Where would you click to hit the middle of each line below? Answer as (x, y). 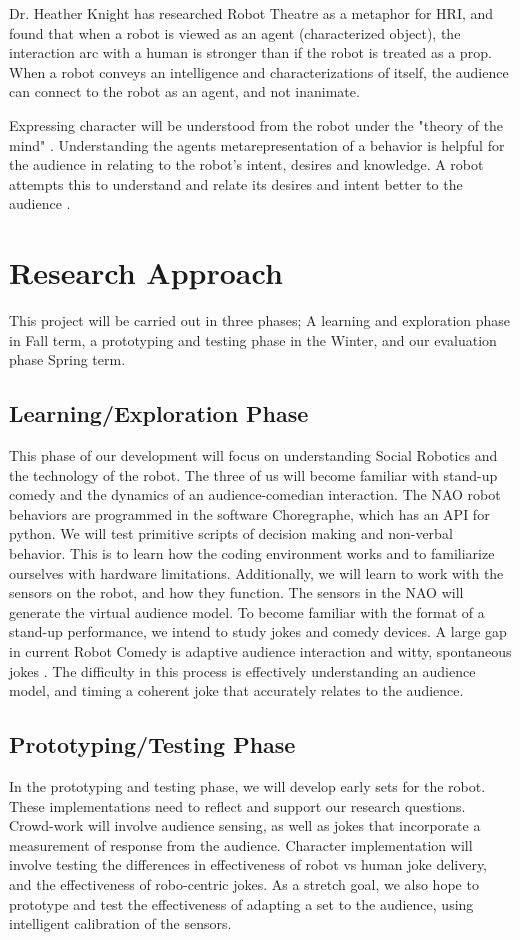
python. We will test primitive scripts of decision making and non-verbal (231, 533)
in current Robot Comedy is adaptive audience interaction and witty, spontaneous (260, 650)
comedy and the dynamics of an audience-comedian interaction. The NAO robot (255, 494)
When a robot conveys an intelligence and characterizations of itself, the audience (259, 71)
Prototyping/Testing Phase (152, 744)
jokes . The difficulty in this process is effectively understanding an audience (242, 670)
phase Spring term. (67, 359)
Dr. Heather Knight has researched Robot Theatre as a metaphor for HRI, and (251, 13)
